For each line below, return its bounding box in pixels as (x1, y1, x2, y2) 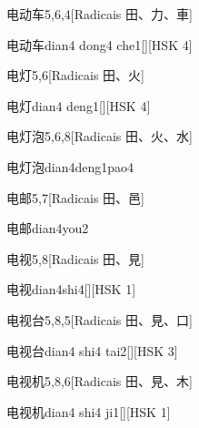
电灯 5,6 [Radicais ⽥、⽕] (6, 66, 144, 85)
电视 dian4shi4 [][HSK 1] (6, 280, 136, 299)
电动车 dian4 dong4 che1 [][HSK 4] (6, 35, 193, 54)
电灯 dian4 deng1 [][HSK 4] (6, 96, 151, 115)
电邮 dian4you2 (6, 219, 89, 238)
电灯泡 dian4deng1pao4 (6, 157, 134, 176)
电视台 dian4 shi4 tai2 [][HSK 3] (6, 341, 178, 360)
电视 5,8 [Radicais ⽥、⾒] (6, 249, 144, 268)
